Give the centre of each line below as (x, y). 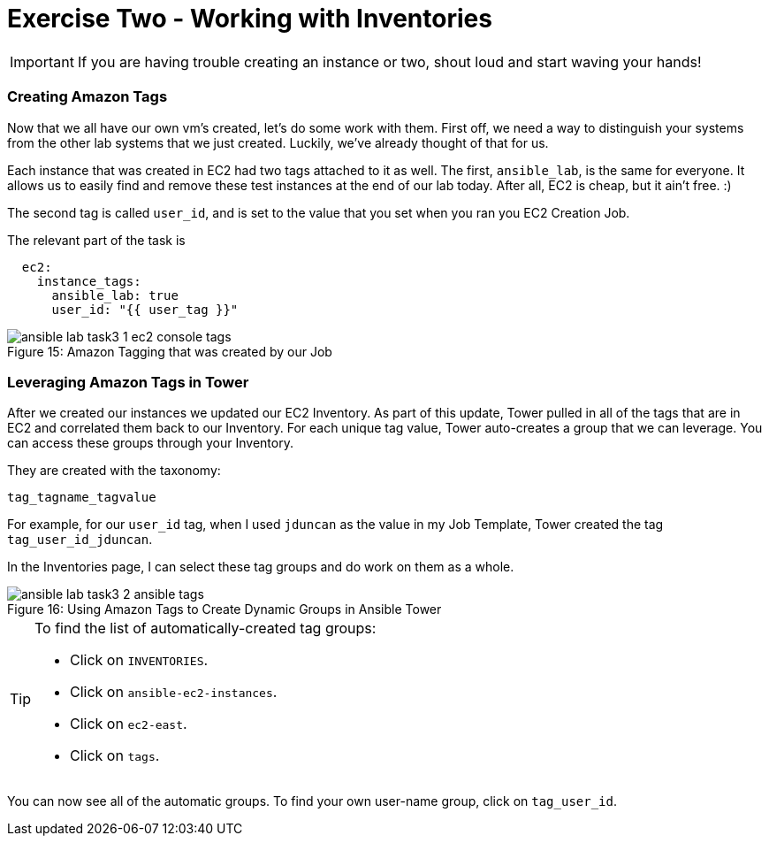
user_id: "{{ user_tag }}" (145, 309)
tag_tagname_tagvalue (82, 498)
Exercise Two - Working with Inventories (250, 19)
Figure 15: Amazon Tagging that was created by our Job (170, 351)
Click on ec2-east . (129, 724)
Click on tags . (115, 756)
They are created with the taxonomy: (114, 471)
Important (42, 61)
